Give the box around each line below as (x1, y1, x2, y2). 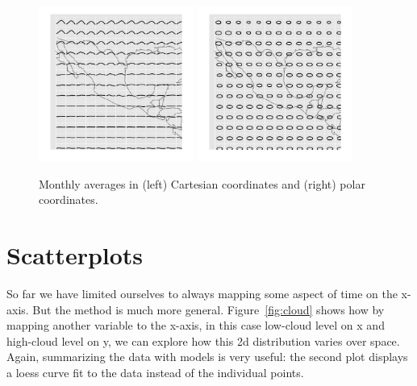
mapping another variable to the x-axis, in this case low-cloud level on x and (6, 317, 385, 334)
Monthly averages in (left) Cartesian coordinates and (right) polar (39, 175, 365, 192)
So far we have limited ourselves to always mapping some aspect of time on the (6, 284, 398, 301)
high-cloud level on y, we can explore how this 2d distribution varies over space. (6, 332, 400, 349)
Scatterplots (6, 238, 144, 271)
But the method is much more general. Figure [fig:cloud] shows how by (32, 301, 385, 318)
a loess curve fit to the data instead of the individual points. (6, 363, 304, 380)
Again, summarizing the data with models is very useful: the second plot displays (6, 348, 408, 365)
